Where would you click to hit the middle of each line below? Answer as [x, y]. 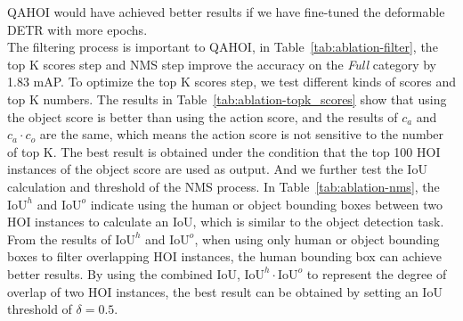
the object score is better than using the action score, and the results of [203, 116]
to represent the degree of [377, 273]
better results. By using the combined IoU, [124, 273]
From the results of [59, 239]
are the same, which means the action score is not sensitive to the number [242, 134]
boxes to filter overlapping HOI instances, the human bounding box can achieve [224, 256]
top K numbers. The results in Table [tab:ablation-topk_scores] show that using [227, 99]
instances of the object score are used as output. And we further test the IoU [217, 169]
